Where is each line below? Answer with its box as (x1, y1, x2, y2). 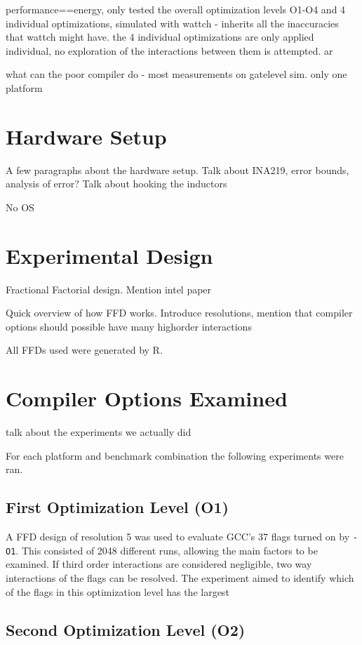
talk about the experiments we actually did (6, 425, 192, 439)
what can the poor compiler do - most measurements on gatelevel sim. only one (6, 67, 347, 81)
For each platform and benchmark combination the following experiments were (6, 448, 344, 463)
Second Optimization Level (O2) (6, 618, 246, 640)
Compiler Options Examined (6, 384, 288, 413)
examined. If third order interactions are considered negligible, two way (6, 557, 312, 571)
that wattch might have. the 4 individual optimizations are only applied (6, 29, 314, 44)
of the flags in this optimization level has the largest (6, 584, 229, 599)
